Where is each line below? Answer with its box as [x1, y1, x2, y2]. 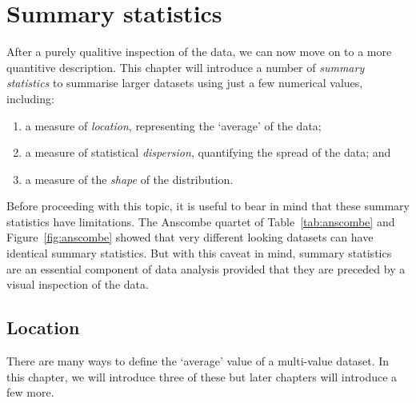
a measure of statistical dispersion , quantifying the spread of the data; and [25, 144, 391, 161]
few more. [6, 384, 54, 401]
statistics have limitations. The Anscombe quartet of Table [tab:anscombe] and [6, 213, 395, 229]
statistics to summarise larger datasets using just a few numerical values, [6, 74, 363, 91]
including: [6, 90, 54, 106]
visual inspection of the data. [6, 276, 149, 293]
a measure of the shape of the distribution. [25, 170, 234, 187]
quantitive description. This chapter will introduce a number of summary [6, 58, 365, 75]
